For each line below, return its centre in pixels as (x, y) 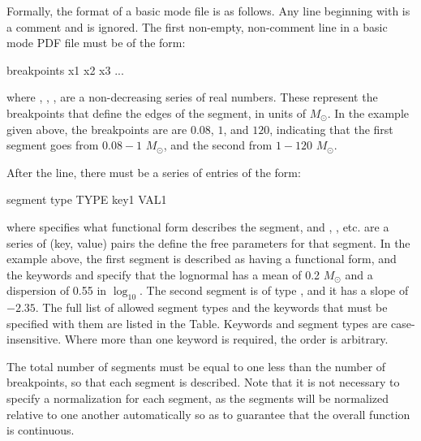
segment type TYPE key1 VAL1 (87, 199)
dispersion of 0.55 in (57, 290)
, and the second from (218, 145)
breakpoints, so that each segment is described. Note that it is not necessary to (203, 382)
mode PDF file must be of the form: (96, 43)
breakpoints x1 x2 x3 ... (65, 69)
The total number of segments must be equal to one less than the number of (196, 366)
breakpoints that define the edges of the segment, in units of (157, 112)
